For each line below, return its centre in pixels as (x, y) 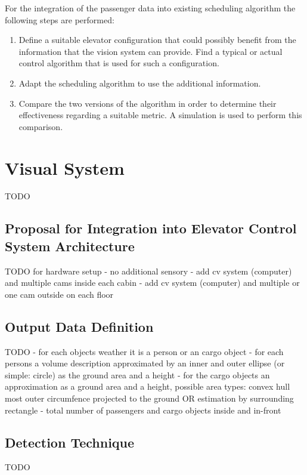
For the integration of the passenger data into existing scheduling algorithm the (150, 8)
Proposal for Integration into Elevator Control (151, 228)
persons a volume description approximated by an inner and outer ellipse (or (145, 363)
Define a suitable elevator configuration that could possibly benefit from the (157, 40)
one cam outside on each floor (59, 294)
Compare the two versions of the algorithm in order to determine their (148, 103)
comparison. (41, 126)
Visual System (65, 167)
